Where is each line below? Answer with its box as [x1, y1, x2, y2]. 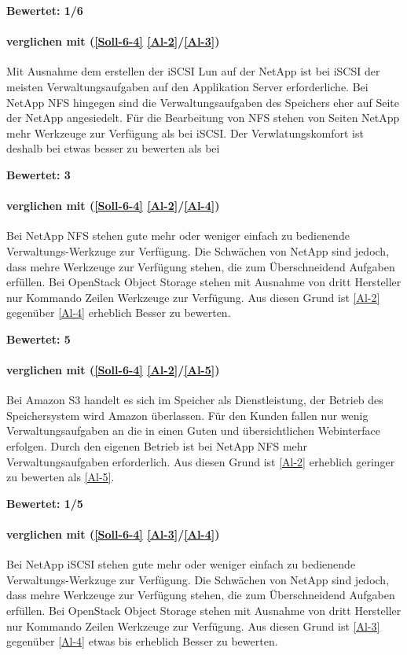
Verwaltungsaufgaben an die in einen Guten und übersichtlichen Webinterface [6, 422, 381, 439]
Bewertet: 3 [6, 166, 71, 182]
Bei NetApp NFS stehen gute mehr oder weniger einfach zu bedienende [6, 227, 350, 244]
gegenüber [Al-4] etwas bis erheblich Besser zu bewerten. [6, 633, 278, 649]
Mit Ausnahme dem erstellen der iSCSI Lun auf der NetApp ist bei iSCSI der [6, 63, 380, 79]
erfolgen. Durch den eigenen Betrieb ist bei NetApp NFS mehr [6, 438, 308, 454]
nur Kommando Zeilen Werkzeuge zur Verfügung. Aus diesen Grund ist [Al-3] [6, 617, 380, 634]
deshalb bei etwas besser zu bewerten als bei [6, 140, 220, 156]
